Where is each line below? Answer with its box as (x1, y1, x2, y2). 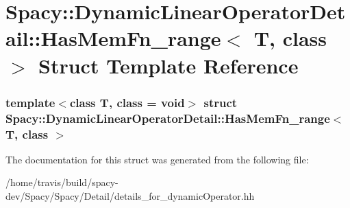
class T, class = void (69, 93, 185, 111)
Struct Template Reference (38, 51, 299, 79)
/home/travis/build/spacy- (5, 175, 118, 189)
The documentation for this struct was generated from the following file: (5, 152, 309, 166)
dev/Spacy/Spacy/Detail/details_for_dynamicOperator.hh (5, 189, 255, 203)
